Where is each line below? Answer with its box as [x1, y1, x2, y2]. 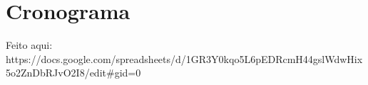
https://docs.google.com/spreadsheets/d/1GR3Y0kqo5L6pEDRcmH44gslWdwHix [6, 51, 363, 66]
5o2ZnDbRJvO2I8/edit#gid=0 [6, 65, 141, 80]
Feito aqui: [6, 38, 53, 52]
